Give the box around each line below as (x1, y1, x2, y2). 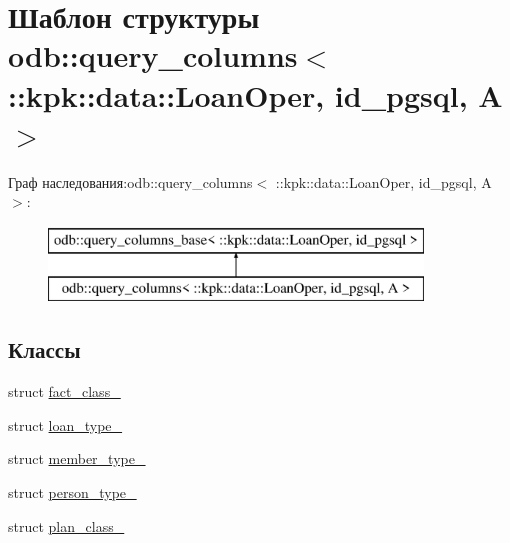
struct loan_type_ (8, 414, 123, 435)
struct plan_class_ (8, 515, 125, 536)
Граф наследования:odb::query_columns (8, 171, 253, 192)
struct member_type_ (8, 448, 146, 469)
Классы (8, 334, 81, 365)
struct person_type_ (8, 482, 137, 503)
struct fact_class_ (8, 381, 121, 402)
